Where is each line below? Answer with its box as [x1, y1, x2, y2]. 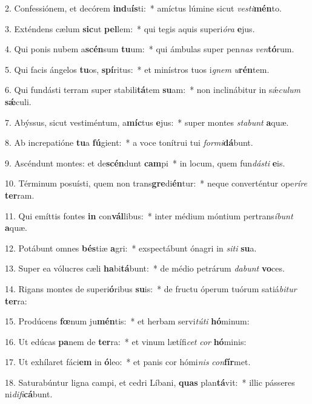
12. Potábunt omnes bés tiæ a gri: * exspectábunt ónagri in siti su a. [5, 241, 257, 254]
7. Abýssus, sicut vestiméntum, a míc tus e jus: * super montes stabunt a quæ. [5, 115, 289, 128]
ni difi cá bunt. [5, 388, 53, 400]
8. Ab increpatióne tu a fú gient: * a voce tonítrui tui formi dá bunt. [5, 136, 253, 149]
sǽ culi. [5, 95, 32, 108]
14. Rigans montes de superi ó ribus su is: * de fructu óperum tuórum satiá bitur [5, 282, 297, 295]
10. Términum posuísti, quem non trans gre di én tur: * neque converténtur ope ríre [5, 177, 307, 190]
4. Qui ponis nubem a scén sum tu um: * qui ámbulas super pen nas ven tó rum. [5, 43, 294, 55]
